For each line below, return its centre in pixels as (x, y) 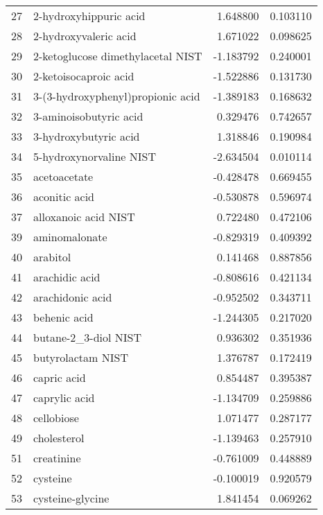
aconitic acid (64, 197)
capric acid (60, 377)
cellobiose (56, 418)
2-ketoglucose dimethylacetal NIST (118, 56)
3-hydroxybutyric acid (87, 136)
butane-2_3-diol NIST (88, 337)
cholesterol (59, 438)
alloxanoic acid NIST (84, 217)
